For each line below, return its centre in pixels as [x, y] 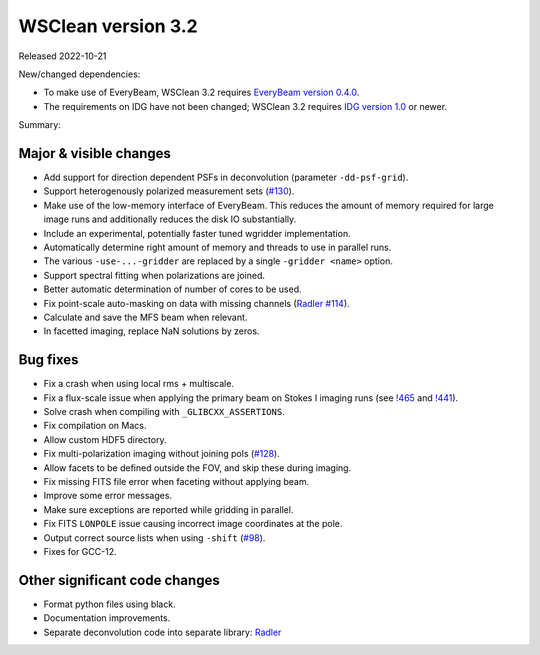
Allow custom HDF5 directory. [105, 439]
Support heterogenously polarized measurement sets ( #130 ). [169, 191]
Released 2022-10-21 [62, 56]
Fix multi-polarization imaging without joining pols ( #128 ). [161, 454]
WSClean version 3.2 [108, 26]
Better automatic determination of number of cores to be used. [172, 289]
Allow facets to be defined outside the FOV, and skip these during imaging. [197, 467]
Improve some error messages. [108, 496]
